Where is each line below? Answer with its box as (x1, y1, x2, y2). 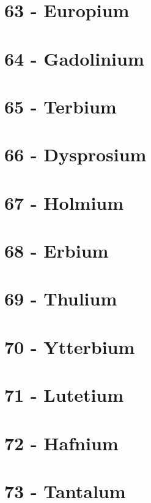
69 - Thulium (4, 286, 117, 311)
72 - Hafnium (4, 430, 119, 455)
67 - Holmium (4, 190, 124, 215)
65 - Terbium (4, 93, 117, 118)
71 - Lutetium (4, 382, 124, 407)
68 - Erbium (4, 238, 109, 263)
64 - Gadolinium (4, 45, 144, 71)
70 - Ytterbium (4, 334, 135, 359)
